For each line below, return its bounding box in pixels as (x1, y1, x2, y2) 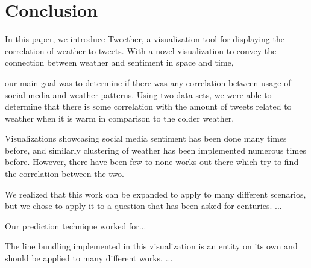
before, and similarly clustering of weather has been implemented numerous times (5, 143, 306, 156)
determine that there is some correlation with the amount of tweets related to (5, 100, 292, 113)
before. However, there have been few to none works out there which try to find (5, 155, 299, 168)
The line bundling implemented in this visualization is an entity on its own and (5, 240, 298, 252)
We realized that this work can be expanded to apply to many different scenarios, (5, 187, 306, 200)
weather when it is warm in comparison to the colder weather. (5, 111, 234, 124)
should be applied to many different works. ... (5, 252, 173, 264)
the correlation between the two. (5, 167, 125, 180)
